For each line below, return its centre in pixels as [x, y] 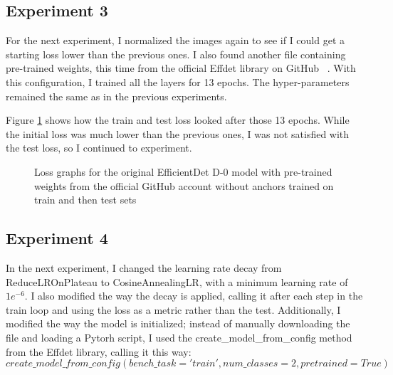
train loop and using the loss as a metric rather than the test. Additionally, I [173, 309]
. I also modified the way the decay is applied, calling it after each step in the [194, 296]
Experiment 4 [57, 238]
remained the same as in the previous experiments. [116, 96]
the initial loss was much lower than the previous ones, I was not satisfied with [178, 133]
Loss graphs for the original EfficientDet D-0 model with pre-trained [183, 171]
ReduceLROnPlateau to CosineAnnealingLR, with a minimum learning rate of [177, 281]
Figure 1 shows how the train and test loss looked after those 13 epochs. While [178, 120]
